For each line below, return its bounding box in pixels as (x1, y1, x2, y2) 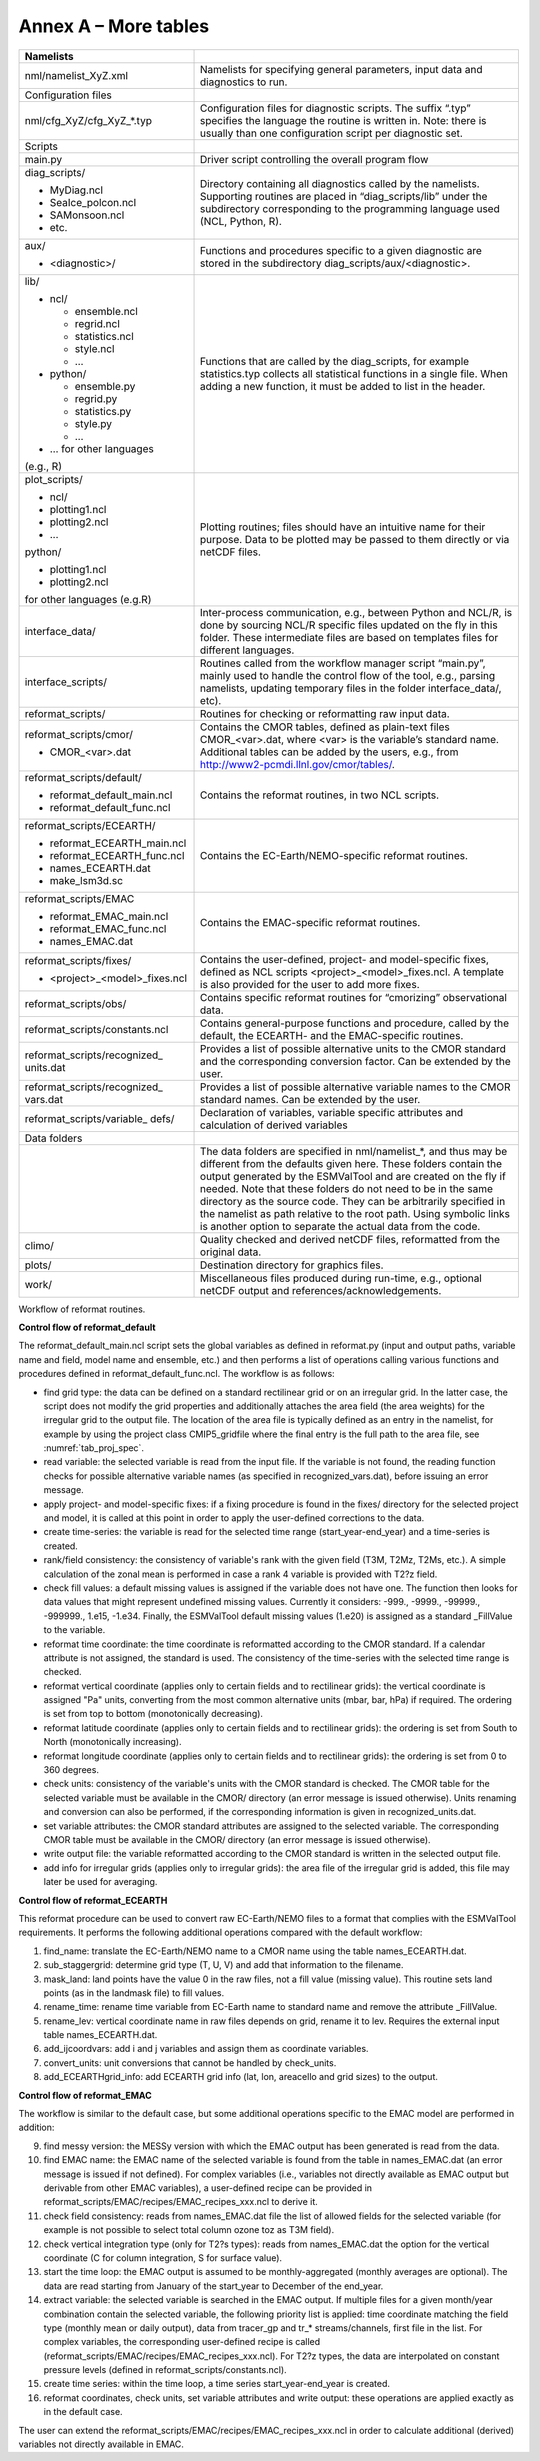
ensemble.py (74, 379, 136, 393)
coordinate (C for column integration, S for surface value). (43, 2251, 283, 2264)
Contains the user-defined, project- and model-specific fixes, (200, 952, 490, 966)
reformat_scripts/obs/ (24, 996, 127, 1010)
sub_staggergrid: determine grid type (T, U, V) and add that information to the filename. (43, 1959, 404, 1971)
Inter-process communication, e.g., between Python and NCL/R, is (200, 605, 513, 619)
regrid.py (74, 391, 118, 405)
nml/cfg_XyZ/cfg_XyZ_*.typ (24, 113, 152, 127)
